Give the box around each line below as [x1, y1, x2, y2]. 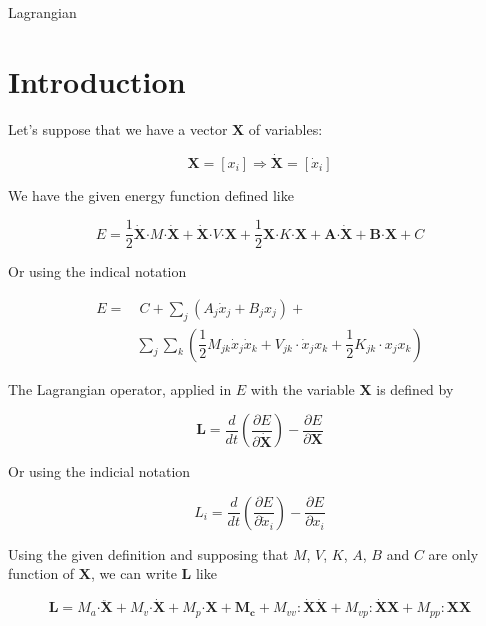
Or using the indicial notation [8, 461, 191, 482]
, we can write [90, 563, 177, 584]
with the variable [250, 378, 355, 399]
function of [8, 563, 75, 584]
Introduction [8, 60, 186, 101]
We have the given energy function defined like [8, 184, 294, 205]
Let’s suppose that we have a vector [8, 118, 228, 139]
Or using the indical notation [8, 261, 187, 282]
